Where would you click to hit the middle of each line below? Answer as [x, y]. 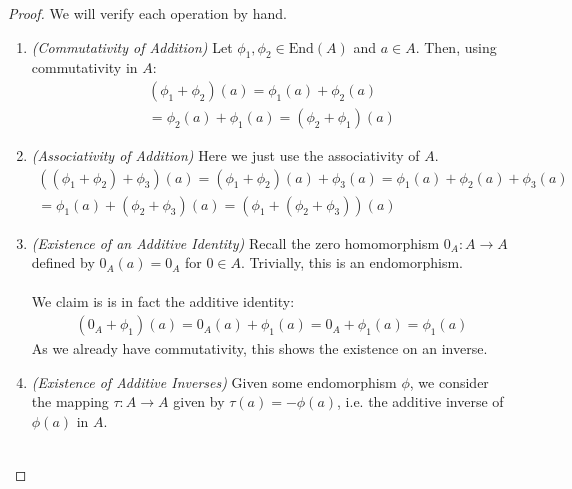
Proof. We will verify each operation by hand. [147, 13]
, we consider [449, 381]
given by [199, 401]
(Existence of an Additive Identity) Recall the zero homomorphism [235, 242]
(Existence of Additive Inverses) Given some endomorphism [214, 381]
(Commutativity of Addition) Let [132, 46]
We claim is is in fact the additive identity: [163, 301]
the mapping [70, 401]
